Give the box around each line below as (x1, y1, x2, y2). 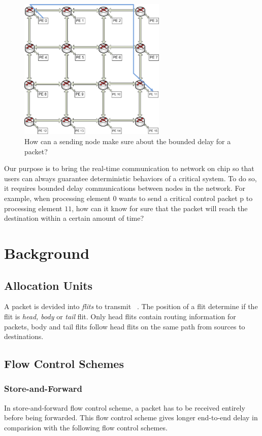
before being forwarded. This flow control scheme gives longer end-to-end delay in (4, 412, 258, 423)
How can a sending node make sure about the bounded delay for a (24, 136, 231, 147)
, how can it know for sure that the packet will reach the (72, 203, 248, 213)
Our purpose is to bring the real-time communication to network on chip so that (4, 163, 254, 174)
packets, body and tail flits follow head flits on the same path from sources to (4, 321, 245, 331)
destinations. (4, 331, 44, 342)
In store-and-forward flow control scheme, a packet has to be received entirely (4, 402, 245, 413)
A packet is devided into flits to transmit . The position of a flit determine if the (4, 301, 258, 312)
